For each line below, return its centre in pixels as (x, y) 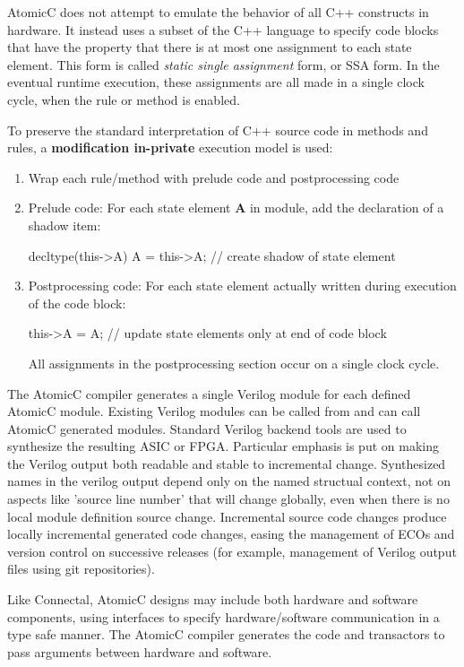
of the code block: (77, 303)
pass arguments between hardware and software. (140, 651)
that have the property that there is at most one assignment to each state (210, 47)
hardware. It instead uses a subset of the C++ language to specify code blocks (223, 29)
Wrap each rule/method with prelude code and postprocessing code (214, 177)
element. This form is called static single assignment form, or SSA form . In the (223, 64)
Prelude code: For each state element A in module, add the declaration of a (236, 208)
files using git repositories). (81, 569)
